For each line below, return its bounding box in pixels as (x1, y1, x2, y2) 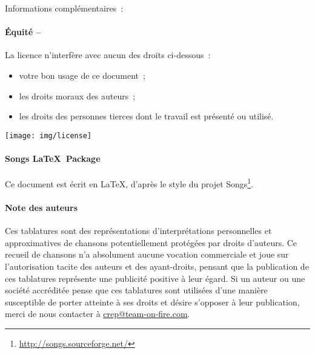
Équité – (5, 25, 41, 38)
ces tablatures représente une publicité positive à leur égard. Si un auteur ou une (5, 272, 305, 284)
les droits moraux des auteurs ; (19, 89, 136, 102)
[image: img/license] (5, 131, 92, 140)
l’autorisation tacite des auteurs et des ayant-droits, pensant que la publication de (5, 260, 309, 273)
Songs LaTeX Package (5, 152, 101, 165)
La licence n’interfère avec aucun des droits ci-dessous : (5, 48, 211, 61)
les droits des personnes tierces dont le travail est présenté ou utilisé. (19, 110, 274, 122)
